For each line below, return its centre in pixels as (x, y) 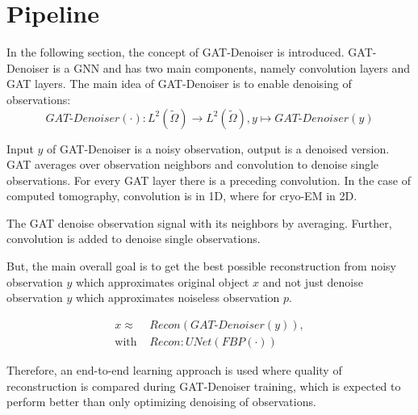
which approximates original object (162, 281)
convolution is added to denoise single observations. (134, 239)
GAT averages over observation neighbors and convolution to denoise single (193, 164)
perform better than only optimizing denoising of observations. (161, 402)
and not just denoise (313, 281)
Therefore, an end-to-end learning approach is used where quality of (174, 369)
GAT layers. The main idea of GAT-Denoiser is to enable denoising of (179, 84)
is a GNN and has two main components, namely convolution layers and (232, 67)
